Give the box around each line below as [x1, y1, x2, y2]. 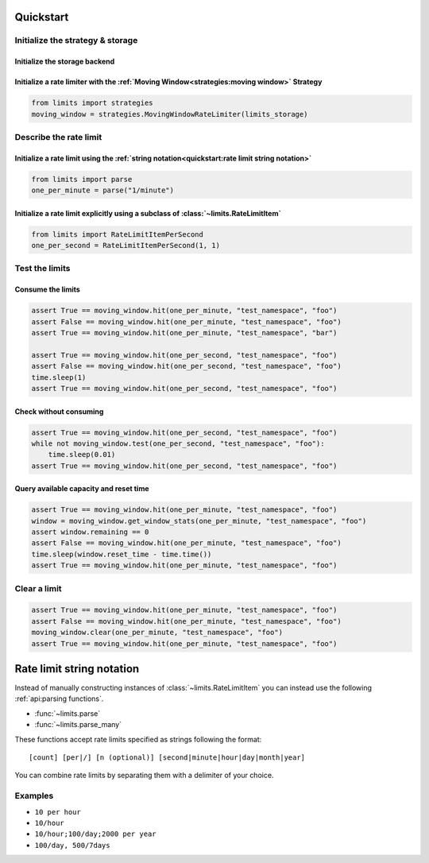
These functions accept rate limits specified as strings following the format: [14, 734, 262, 744]
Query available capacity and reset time [14, 484, 150, 493]
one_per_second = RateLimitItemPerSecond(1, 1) [31, 241, 220, 250]
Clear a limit [14, 582, 63, 594]
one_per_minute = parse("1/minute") [31, 186, 175, 195]
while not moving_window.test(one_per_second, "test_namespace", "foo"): [31, 439, 325, 448]
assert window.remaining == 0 [31, 528, 149, 536]
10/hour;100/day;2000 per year [34, 830, 157, 838]
